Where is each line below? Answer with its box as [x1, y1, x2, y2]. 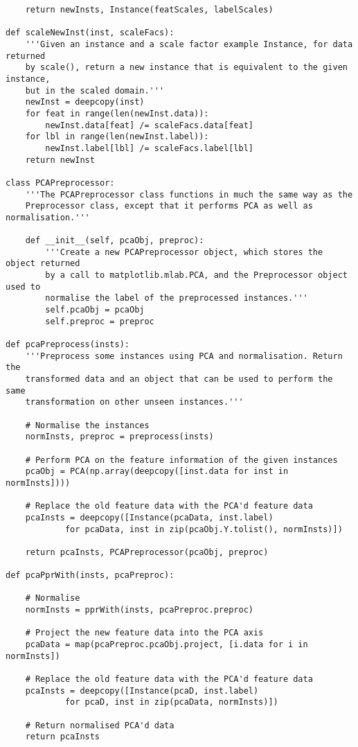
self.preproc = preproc [45, 316, 154, 326]
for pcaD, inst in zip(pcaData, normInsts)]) [64, 697, 278, 708]
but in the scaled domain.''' [25, 85, 165, 96]
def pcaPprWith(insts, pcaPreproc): [6, 570, 174, 581]
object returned [6, 258, 80, 269]
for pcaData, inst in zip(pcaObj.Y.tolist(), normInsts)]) [64, 524, 343, 534]
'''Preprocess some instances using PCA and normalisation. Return [25, 351, 343, 361]
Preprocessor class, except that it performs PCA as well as [25, 201, 313, 211]
